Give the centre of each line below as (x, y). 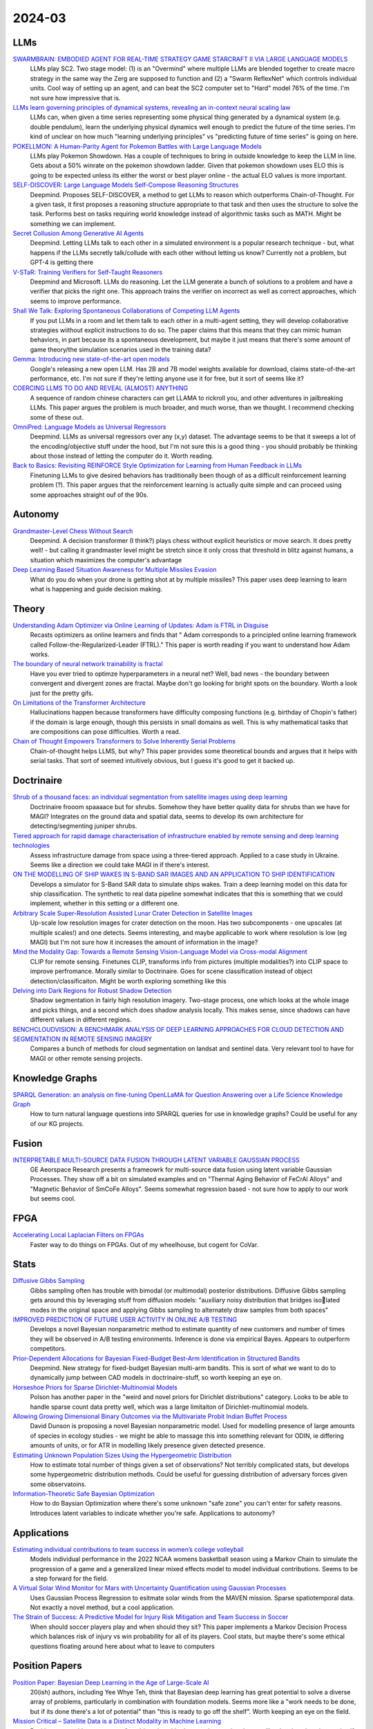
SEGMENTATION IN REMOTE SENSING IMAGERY (82, 1039)
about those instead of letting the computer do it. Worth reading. (122, 456)
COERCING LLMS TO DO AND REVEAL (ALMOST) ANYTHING (101, 388)
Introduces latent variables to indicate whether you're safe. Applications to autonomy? (153, 1513)
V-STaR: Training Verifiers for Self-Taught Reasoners (88, 272)
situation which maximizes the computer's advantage (106, 560)
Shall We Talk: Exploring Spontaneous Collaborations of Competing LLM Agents (126, 311)
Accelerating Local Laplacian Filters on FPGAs (78, 1235)
